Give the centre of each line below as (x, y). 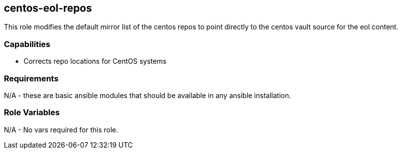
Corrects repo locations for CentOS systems (95, 61)
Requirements (31, 78)
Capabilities (27, 44)
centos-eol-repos (48, 8)
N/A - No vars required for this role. (61, 129)
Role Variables (32, 113)
